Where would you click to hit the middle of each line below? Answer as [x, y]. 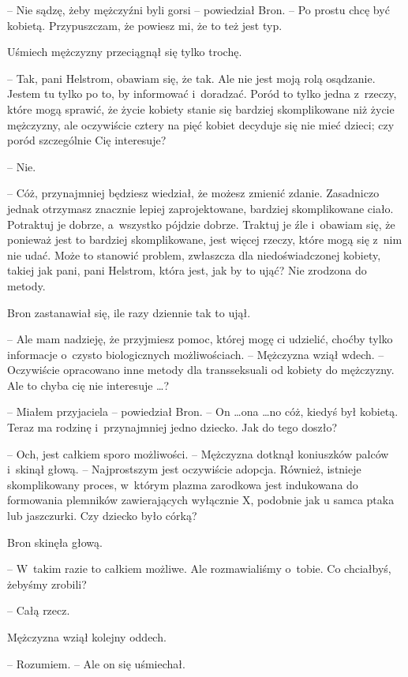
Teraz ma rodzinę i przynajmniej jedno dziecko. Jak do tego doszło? [172, 427]
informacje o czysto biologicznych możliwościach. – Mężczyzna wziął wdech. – [196, 354]
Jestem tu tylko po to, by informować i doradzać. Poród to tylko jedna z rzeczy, [202, 94]
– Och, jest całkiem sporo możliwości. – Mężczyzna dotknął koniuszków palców [198, 453]
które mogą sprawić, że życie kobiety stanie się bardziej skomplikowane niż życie [201, 108]
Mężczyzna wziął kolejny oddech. [87, 637]
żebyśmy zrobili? [47, 583]
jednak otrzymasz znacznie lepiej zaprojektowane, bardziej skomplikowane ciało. [200, 208]
